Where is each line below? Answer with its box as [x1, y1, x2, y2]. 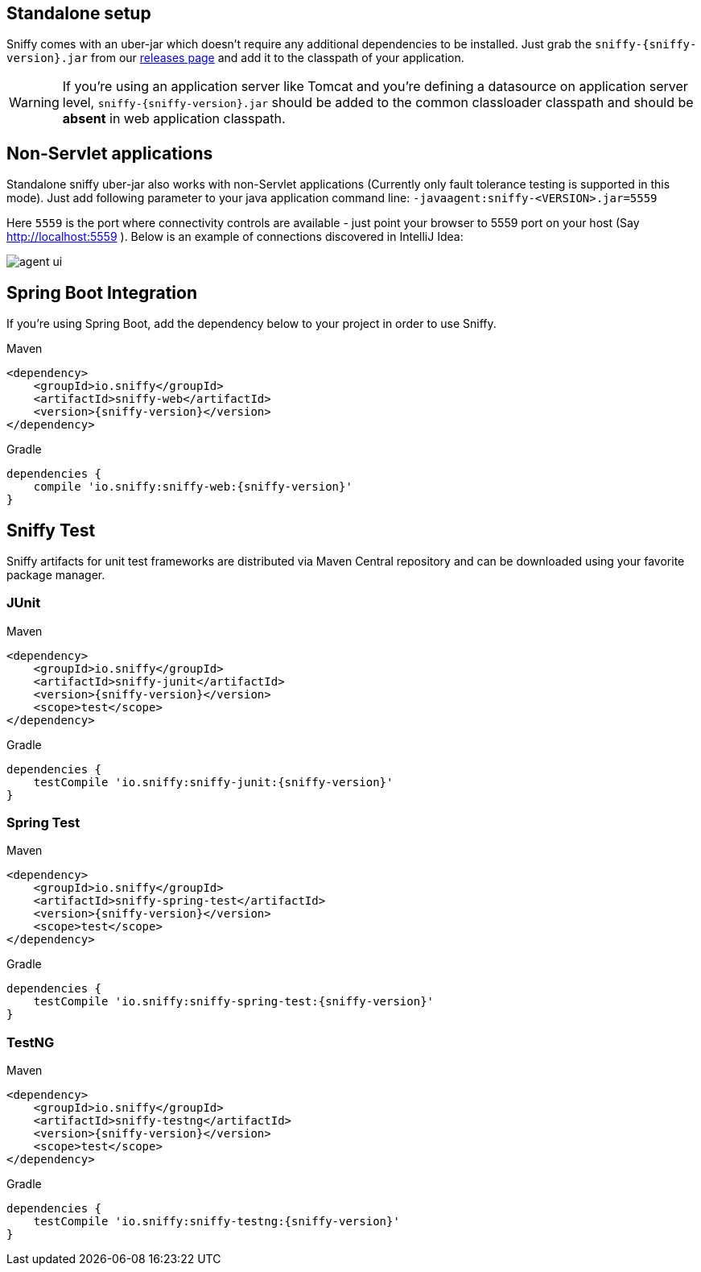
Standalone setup [6, 3, 151, 23]
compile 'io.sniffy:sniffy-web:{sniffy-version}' [33, 480, 353, 494]
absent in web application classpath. [62, 110, 286, 127]
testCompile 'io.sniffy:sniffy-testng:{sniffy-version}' [33, 1215, 400, 1228]
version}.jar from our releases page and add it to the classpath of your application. [6, 51, 464, 65]
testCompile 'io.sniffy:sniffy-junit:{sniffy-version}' [33, 775, 394, 789]
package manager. [6, 567, 105, 582]
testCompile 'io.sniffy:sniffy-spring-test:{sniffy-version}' [33, 995, 435, 1009]
